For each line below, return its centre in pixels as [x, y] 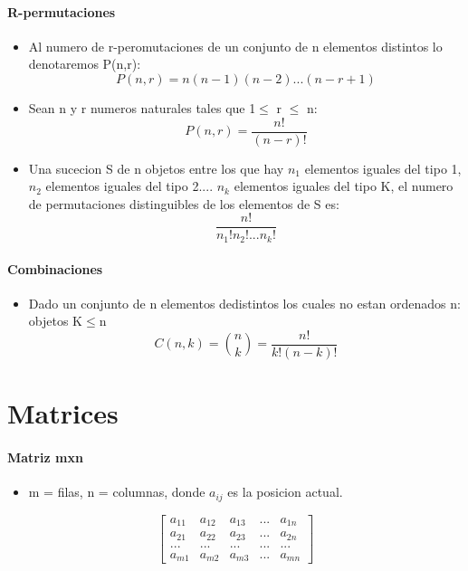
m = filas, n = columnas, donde [117, 492]
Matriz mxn [45, 457]
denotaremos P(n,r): [85, 64]
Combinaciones [55, 268]
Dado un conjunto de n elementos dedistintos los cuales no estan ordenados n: [244, 303]
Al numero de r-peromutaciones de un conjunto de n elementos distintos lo [235, 46]
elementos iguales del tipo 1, [383, 168]
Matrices [63, 413]
